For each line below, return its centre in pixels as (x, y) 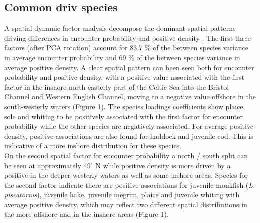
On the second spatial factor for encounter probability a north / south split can (126, 155)
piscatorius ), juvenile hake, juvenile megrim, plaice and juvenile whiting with (122, 195)
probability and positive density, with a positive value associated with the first (124, 77)
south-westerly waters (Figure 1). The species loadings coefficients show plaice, (125, 106)
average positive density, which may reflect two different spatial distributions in (126, 204)
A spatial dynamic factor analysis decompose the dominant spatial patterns (120, 28)
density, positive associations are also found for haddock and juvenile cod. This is (129, 136)
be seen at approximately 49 (47, 165)
